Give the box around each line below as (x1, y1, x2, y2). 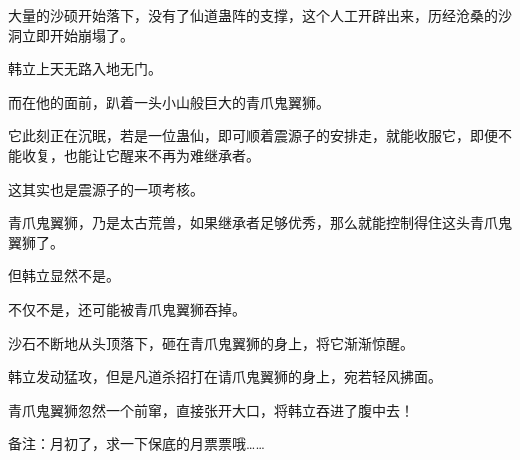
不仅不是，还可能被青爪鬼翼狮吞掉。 (8, 298, 246, 319)
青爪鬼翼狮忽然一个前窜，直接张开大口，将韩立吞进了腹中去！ (8, 399, 414, 420)
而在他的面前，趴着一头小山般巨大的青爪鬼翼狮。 (8, 91, 330, 112)
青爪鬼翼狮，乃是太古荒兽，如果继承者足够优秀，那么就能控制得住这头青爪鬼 (8, 212, 512, 233)
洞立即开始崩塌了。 (8, 24, 134, 45)
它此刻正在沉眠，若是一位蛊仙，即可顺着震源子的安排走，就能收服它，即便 (8, 125, 498, 146)
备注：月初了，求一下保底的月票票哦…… (8, 433, 265, 454)
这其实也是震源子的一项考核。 (8, 178, 204, 199)
